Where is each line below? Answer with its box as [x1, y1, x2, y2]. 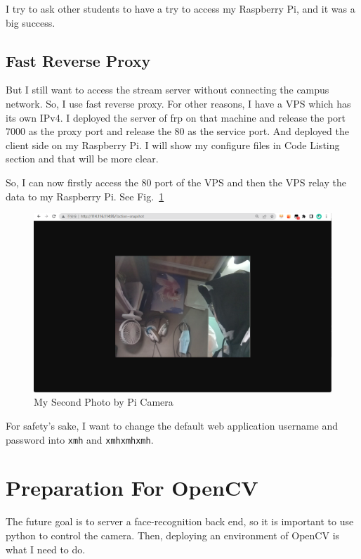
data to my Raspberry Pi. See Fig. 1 [6, 188, 164, 203]
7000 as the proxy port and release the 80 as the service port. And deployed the [6, 124, 349, 139]
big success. [6, 15, 55, 30]
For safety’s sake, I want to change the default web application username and [6, 418, 339, 432]
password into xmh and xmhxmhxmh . [6, 432, 154, 446]
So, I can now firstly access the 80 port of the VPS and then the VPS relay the [6, 174, 346, 189]
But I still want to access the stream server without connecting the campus [6, 82, 329, 97]
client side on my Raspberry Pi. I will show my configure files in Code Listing [6, 137, 340, 152]
